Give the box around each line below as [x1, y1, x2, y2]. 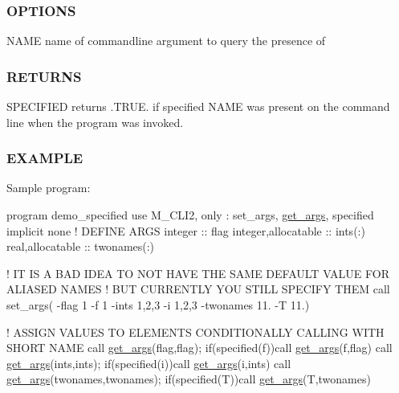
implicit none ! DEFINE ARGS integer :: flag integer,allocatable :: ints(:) [6, 222, 365, 239]
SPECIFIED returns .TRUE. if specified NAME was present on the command [6, 98, 390, 115]
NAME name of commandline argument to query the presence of [6, 32, 326, 49]
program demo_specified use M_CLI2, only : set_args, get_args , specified [6, 207, 374, 223]
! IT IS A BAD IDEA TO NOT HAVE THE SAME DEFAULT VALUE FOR [6, 264, 389, 281]
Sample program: [6, 179, 91, 196]
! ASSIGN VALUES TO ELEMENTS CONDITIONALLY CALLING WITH [6, 323, 385, 340]
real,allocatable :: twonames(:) [6, 238, 155, 255]
